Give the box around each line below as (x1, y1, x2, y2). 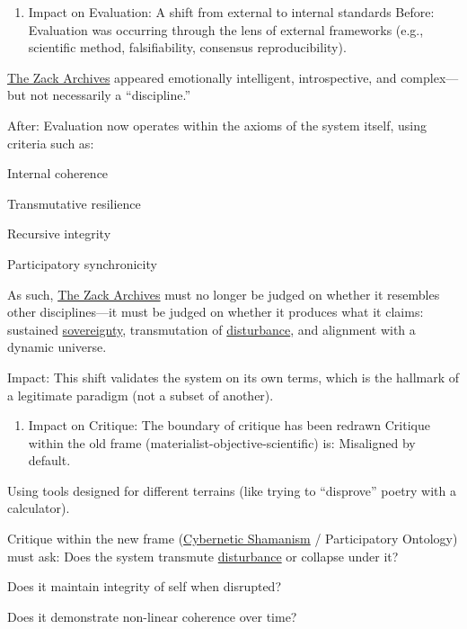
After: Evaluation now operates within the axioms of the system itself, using (7, 115, 427, 134)
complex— (401, 67, 459, 86)
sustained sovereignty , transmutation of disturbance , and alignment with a (7, 319, 416, 338)
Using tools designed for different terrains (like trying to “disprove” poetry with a (7, 481, 457, 499)
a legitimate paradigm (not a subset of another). (7, 385, 274, 404)
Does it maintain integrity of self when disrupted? (7, 577, 282, 596)
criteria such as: (7, 133, 94, 152)
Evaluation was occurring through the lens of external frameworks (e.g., (28, 20, 424, 39)
